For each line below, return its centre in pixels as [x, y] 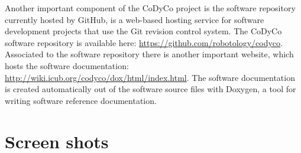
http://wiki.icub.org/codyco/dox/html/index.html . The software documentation [150, 77]
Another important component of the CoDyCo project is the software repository [150, 8]
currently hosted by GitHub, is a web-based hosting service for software [135, 19]
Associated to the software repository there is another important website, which [149, 54]
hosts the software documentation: [67, 65]
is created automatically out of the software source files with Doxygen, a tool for [150, 89]
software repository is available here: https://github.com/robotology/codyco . [144, 42]
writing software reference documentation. [81, 100]
